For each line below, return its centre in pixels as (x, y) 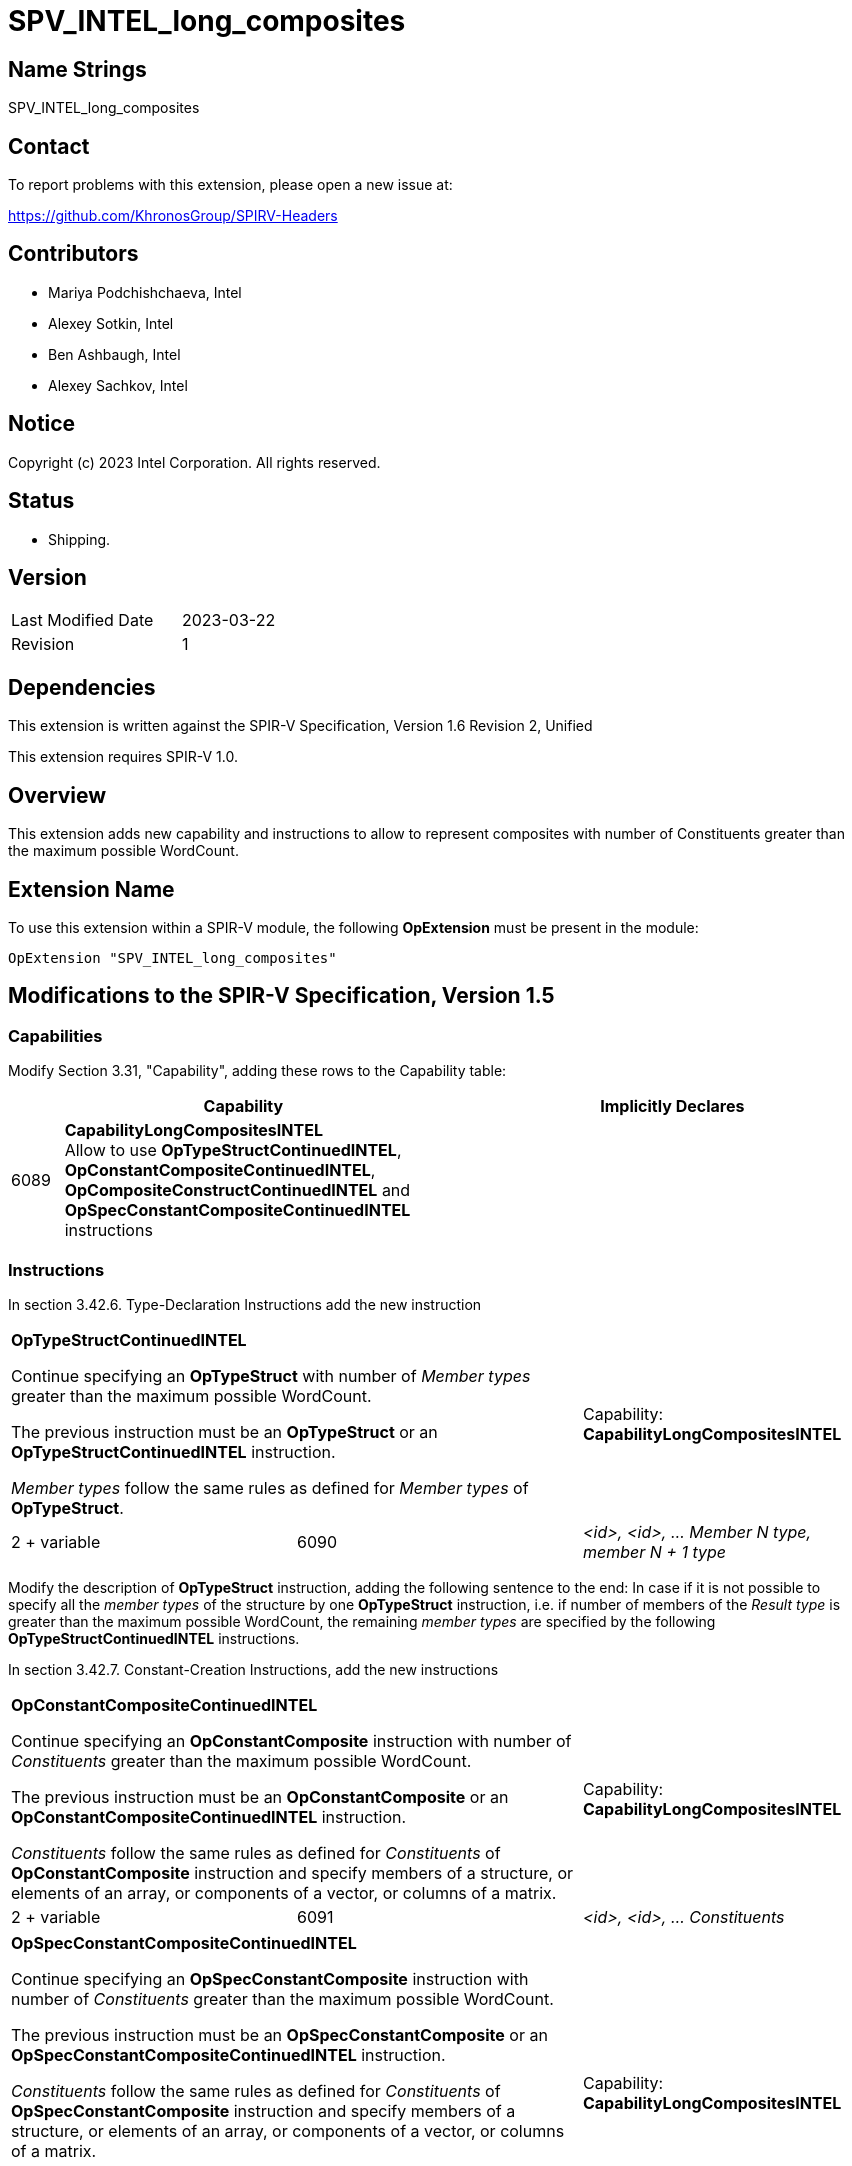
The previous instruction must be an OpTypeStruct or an (224, 1431)
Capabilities (55, 1035)
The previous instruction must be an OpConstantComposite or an (260, 1796)
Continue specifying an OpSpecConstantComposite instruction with (270, 1978)
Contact (49, 146)
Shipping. (79, 539)
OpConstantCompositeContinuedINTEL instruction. (209, 1816)
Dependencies (82, 687)
